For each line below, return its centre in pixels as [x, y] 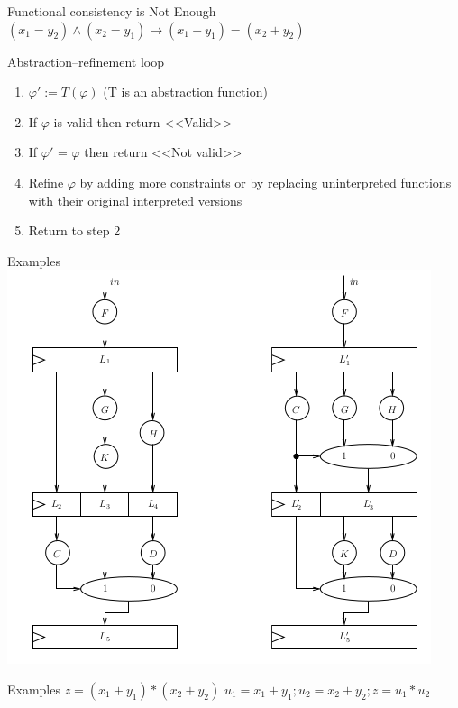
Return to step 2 [74, 230]
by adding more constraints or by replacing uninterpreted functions [266, 182]
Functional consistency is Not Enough [112, 11]
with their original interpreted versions [135, 200]
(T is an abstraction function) [185, 92]
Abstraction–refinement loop [86, 61]
